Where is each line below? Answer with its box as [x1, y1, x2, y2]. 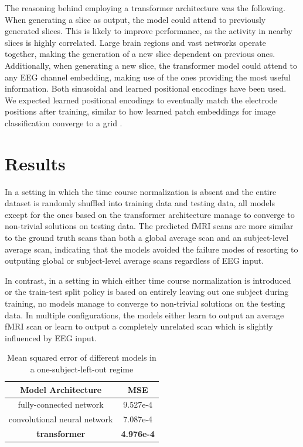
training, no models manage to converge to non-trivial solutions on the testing [5, 297, 285, 309]
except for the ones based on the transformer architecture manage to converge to [5, 208, 295, 220]
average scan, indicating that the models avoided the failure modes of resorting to [5, 243, 298, 255]
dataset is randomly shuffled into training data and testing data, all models [5, 197, 275, 209]
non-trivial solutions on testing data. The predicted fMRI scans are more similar [5, 220, 294, 232]
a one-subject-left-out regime [30, 362, 134, 375]
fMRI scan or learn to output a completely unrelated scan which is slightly [5, 320, 273, 332]
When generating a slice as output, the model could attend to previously [5, 13, 266, 25]
